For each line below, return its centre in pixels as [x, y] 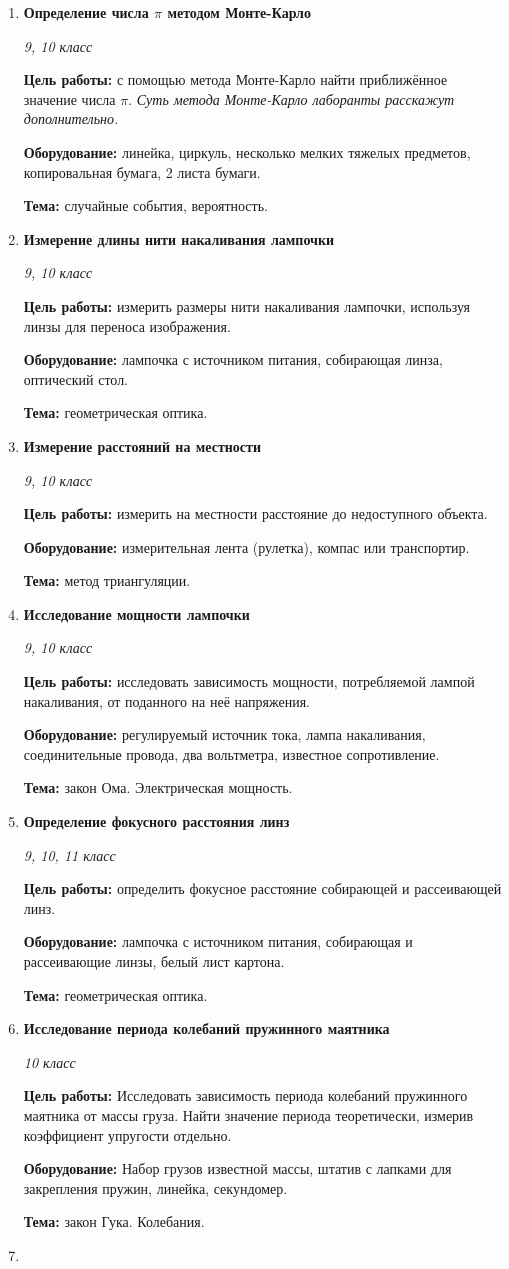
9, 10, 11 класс [69, 854]
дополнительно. [71, 118]
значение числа [69, 98]
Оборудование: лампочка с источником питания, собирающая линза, [233, 359]
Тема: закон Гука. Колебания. [114, 1221]
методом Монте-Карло [239, 12]
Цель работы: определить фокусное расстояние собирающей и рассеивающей [262, 888]
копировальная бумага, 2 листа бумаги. [142, 171]
